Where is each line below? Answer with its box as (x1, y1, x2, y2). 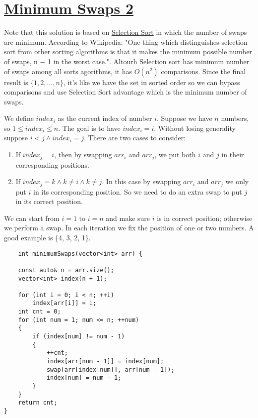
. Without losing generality (154, 122, 236, 133)
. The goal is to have (58, 122, 121, 133)
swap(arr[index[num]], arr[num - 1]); (46, 366, 175, 373)
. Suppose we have (156, 113, 212, 123)
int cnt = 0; (18, 308, 61, 315)
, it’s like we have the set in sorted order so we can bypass (63, 77, 240, 87)
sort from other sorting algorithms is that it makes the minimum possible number (4, 46, 253, 57)
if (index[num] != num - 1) (32, 333, 125, 340)
